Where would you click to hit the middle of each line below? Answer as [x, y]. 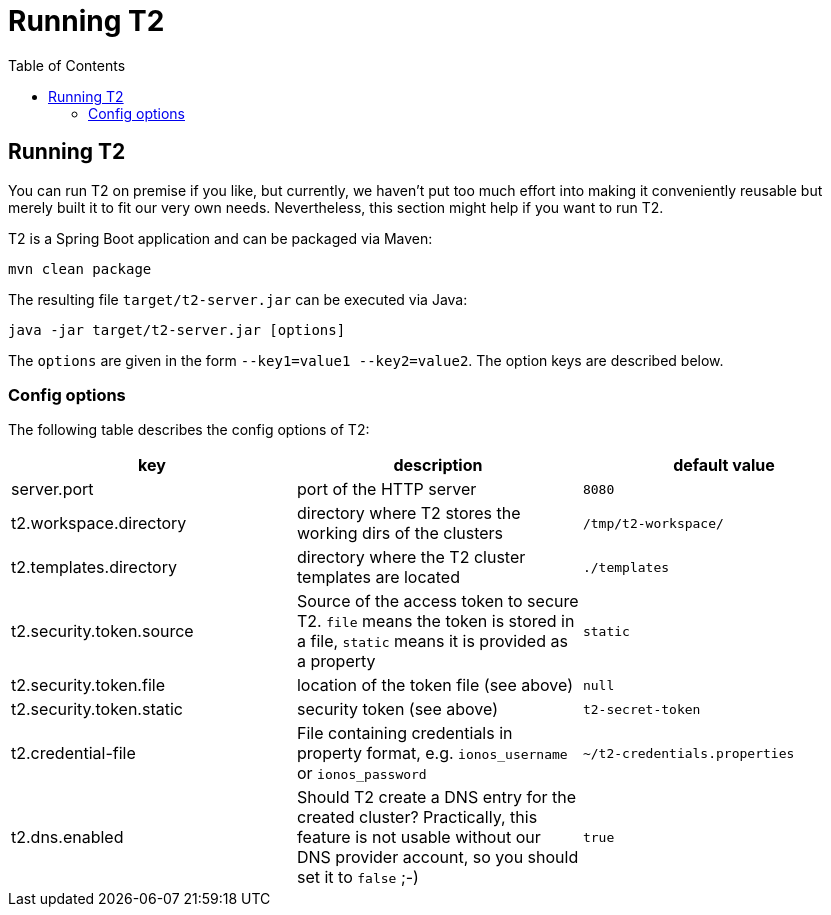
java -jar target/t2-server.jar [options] [177, 329]
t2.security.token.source [102, 631]
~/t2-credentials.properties [688, 753]
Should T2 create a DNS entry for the [436, 797]
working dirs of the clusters [400, 533]
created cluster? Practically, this [417, 817]
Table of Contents [67, 65]
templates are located [378, 577]
